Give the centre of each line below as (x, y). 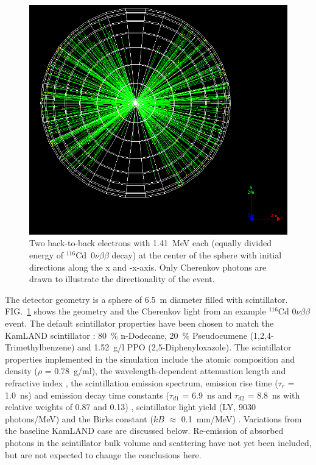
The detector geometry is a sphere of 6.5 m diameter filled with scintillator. (146, 299)
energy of (47, 255)
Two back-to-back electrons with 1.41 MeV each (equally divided (150, 243)
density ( (21, 371)
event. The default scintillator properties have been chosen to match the (139, 323)
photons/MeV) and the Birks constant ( (79, 418)
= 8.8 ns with (274, 395)
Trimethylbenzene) (40, 347)
